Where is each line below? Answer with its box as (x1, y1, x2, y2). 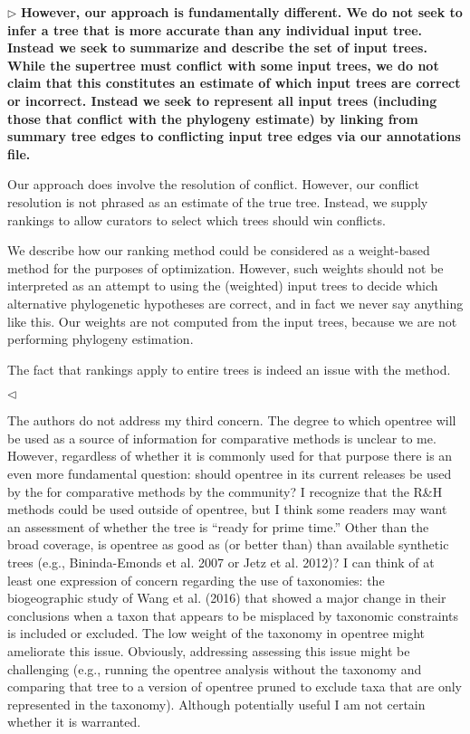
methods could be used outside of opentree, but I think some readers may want (7, 500, 447, 519)
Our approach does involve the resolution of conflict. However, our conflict (7, 175, 419, 194)
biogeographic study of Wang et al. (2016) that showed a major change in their (7, 588, 446, 607)
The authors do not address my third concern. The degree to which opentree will (7, 411, 456, 430)
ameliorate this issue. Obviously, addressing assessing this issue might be (7, 642, 410, 660)
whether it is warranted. (7, 712, 141, 731)
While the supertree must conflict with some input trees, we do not (7, 55, 439, 74)
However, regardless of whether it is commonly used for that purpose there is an (7, 446, 453, 465)
